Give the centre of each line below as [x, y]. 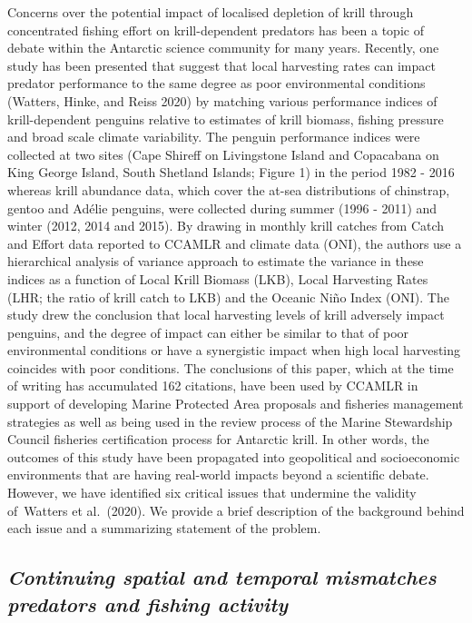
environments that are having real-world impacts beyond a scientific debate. [218, 475]
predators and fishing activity [148, 603]
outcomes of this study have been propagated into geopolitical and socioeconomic [234, 456]
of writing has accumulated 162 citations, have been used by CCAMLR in [213, 386]
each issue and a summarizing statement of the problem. [164, 528]
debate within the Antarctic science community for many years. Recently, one [223, 48]
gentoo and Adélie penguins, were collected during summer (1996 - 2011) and [222, 208]
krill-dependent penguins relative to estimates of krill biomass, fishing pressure [226, 119]
